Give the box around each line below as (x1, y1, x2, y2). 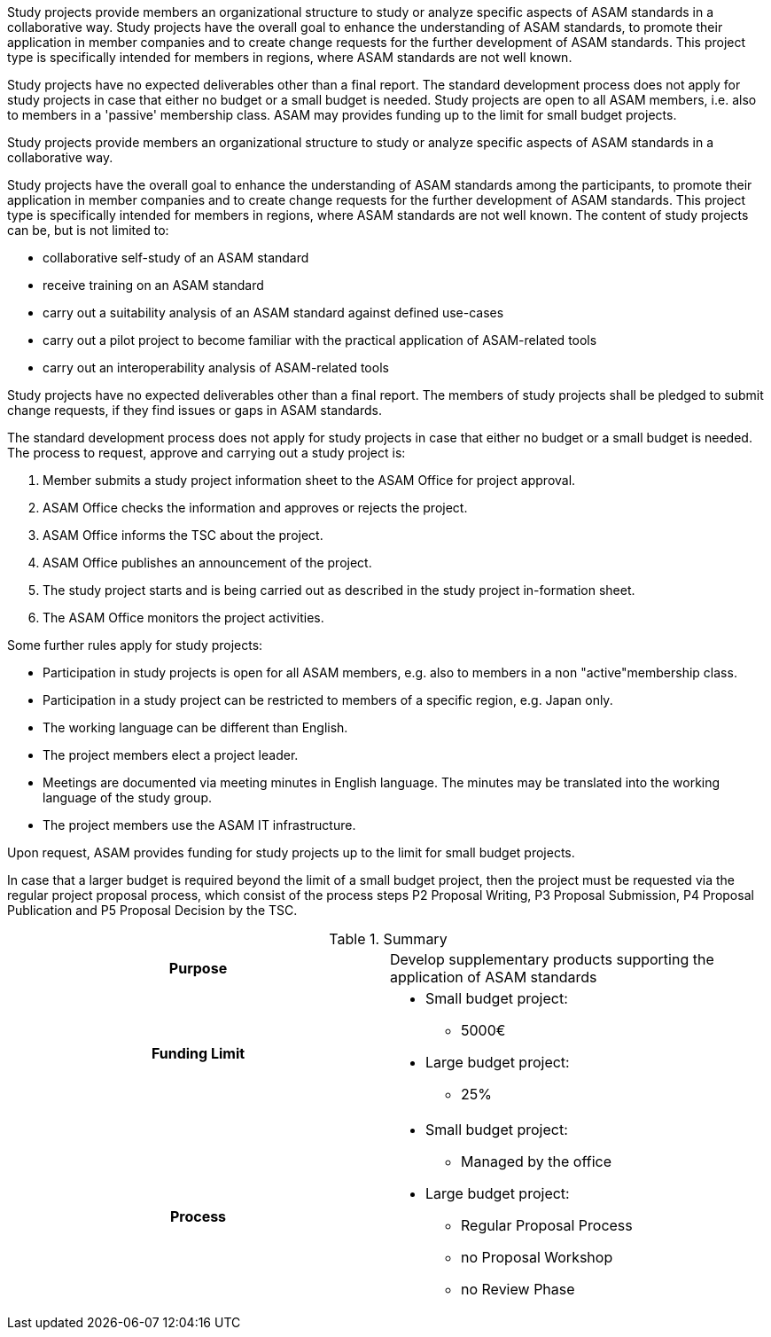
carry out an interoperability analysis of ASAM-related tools (43, 360, 389, 375)
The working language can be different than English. (43, 720, 348, 735)
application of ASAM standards (390, 968, 597, 986)
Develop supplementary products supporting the (390, 950, 714, 968)
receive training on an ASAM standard (43, 278, 264, 293)
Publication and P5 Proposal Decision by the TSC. (7, 903, 298, 918)
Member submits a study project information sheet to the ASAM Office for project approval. (43, 473, 576, 488)
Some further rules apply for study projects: (7, 637, 263, 653)
